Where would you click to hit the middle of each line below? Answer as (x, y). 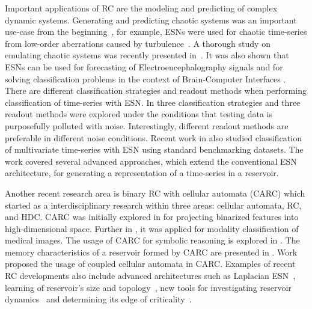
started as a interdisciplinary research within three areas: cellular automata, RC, (153, 205)
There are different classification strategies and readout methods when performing (156, 90)
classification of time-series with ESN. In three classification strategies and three (153, 102)
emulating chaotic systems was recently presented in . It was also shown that (147, 55)
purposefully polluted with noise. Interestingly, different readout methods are (147, 125)
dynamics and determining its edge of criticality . (98, 299)
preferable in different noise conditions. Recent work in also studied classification (153, 137)
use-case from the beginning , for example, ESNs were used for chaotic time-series (156, 32)
